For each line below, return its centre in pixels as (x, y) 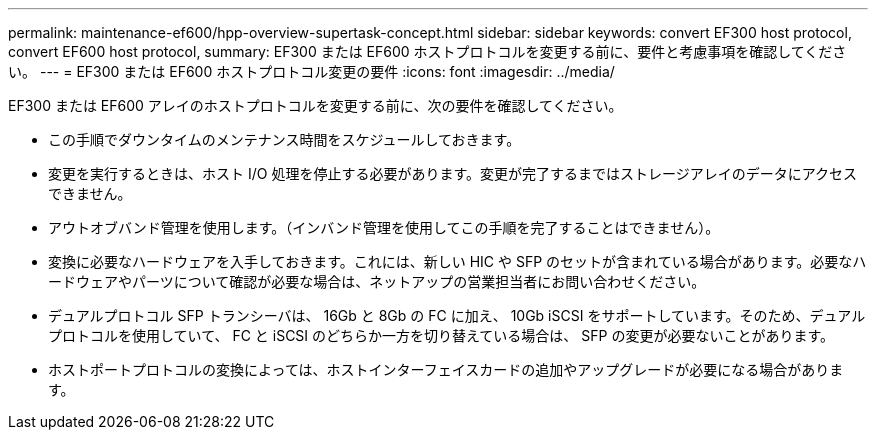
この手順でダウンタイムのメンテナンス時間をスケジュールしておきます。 (284, 139)
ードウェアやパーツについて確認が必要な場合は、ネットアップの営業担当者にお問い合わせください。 (377, 281)
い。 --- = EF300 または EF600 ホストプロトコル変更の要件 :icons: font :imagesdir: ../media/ (311, 71)
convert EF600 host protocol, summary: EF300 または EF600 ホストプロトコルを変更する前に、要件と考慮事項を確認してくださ (427, 51)
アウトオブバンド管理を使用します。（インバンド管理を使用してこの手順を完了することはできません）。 (384, 227)
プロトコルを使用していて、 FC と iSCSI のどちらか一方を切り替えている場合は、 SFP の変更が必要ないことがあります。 (441, 335)
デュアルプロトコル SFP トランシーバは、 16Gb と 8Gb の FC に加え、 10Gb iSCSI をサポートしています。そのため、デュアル (457, 315)
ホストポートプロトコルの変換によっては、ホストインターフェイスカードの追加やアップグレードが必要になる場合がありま (446, 369)
